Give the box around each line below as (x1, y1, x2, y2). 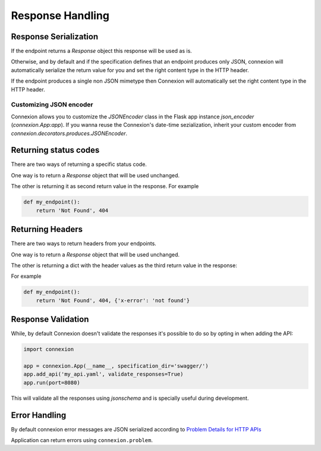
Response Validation (11, 314, 89, 324)
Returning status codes (11, 145, 100, 155)
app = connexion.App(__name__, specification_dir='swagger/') (23, 362, 209, 369)
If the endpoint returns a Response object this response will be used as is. (11, 48, 193, 55)
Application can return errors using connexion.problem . (11, 436, 153, 443)
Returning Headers (11, 224, 83, 234)
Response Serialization (11, 32, 98, 42)
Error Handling (11, 410, 67, 420)
